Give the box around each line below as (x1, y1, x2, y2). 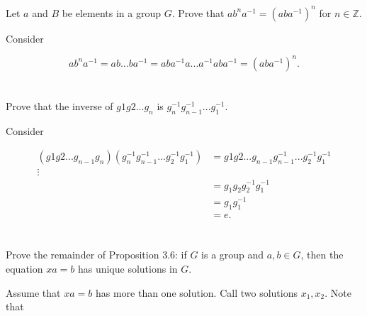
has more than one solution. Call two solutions (95, 285, 298, 300)
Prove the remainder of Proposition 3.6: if (6, 247, 187, 262)
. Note (324, 285, 351, 300)
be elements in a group (62, 5, 162, 20)
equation (6, 261, 43, 276)
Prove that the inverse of (6, 98, 113, 113)
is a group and (201, 247, 264, 262)
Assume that (6, 285, 61, 300)
